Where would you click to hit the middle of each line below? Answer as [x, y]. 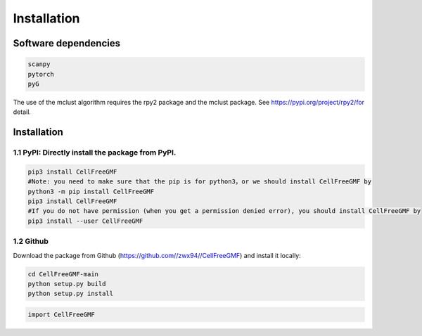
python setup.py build [67, 284]
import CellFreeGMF [61, 314]
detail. [22, 112]
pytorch [41, 74]
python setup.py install [71, 294]
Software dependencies [67, 43]
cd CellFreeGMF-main [63, 274]
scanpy [39, 64]
